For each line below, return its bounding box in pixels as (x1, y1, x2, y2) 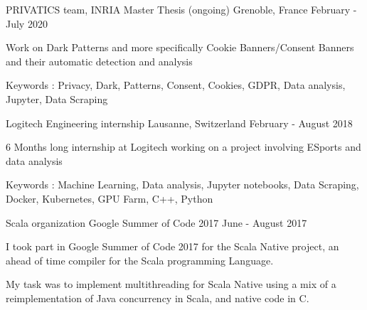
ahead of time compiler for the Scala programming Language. (6, 252, 274, 267)
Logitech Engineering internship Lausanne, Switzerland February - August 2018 (6, 115, 353, 130)
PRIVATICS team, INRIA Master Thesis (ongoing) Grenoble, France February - (6, 2, 357, 16)
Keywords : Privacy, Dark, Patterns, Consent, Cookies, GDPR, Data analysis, (6, 77, 346, 92)
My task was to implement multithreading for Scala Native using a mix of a (6, 277, 336, 292)
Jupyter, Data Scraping (6, 91, 108, 106)
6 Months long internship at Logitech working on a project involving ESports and (6, 139, 361, 154)
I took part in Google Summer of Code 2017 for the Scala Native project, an (6, 239, 339, 254)
